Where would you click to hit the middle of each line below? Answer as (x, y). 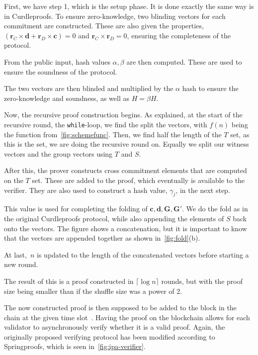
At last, (15, 254)
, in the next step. (203, 190)
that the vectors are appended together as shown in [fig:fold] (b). (102, 238)
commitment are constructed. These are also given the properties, (104, 26)
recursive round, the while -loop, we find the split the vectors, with (106, 124)
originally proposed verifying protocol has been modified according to (110, 336)
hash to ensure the (210, 88)
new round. (21, 264)
